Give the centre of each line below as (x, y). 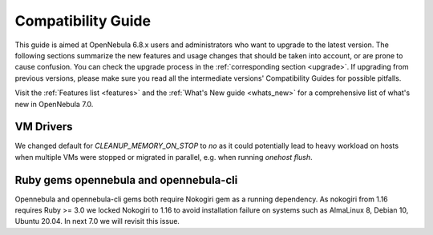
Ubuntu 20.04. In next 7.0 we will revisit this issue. (97, 221)
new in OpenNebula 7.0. (54, 104)
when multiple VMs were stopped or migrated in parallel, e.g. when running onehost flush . (164, 157)
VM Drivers (44, 127)
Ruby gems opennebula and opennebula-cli (126, 180)
